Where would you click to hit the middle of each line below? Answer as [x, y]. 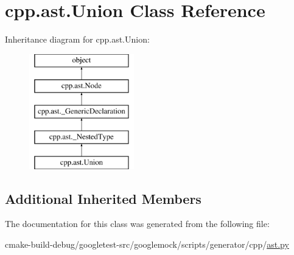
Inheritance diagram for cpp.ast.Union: [77, 39]
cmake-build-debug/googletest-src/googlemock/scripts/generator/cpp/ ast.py [147, 244]
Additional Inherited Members [103, 198]
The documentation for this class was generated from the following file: [137, 224]
